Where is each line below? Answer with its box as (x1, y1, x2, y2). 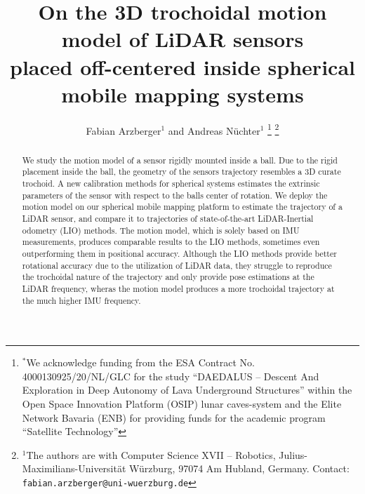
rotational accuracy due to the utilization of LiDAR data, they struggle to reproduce (22, 259, 332, 271)
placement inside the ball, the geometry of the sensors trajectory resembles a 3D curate (22, 166, 341, 178)
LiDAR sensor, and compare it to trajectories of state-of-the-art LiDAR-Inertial (22, 213, 314, 225)
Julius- (279, 447, 307, 462)
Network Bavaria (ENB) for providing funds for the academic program (22, 410, 326, 425)
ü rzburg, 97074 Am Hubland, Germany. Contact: (139, 461, 350, 476)
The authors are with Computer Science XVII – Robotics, (26, 447, 276, 462)
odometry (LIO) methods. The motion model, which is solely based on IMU (22, 224, 300, 236)
